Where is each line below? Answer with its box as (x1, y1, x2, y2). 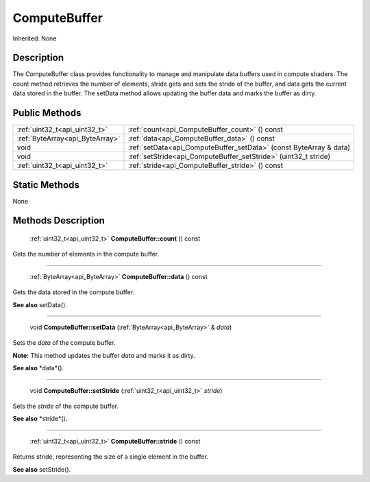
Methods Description (12, 215, 106, 226)
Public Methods (12, 107, 82, 119)
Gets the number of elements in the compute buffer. (12, 250, 160, 258)
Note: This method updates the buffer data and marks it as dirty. (12, 351, 195, 359)
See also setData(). (12, 300, 68, 309)
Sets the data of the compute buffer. (12, 339, 116, 347)
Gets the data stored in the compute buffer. (12, 288, 135, 296)
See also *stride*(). (12, 415, 68, 423)
